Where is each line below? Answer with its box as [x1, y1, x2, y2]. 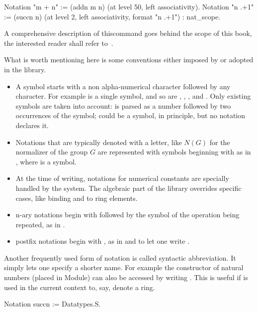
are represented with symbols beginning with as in [97, 147, 251, 157]
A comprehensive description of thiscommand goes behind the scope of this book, [4, 28, 252, 38]
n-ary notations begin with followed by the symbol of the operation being [15, 209, 240, 220]
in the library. [4, 64, 46, 74]
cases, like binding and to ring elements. [15, 192, 138, 203]
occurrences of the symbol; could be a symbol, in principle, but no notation [15, 110, 246, 121]
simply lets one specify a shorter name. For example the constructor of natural [4, 262, 244, 273]
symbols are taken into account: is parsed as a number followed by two [15, 100, 231, 111]
